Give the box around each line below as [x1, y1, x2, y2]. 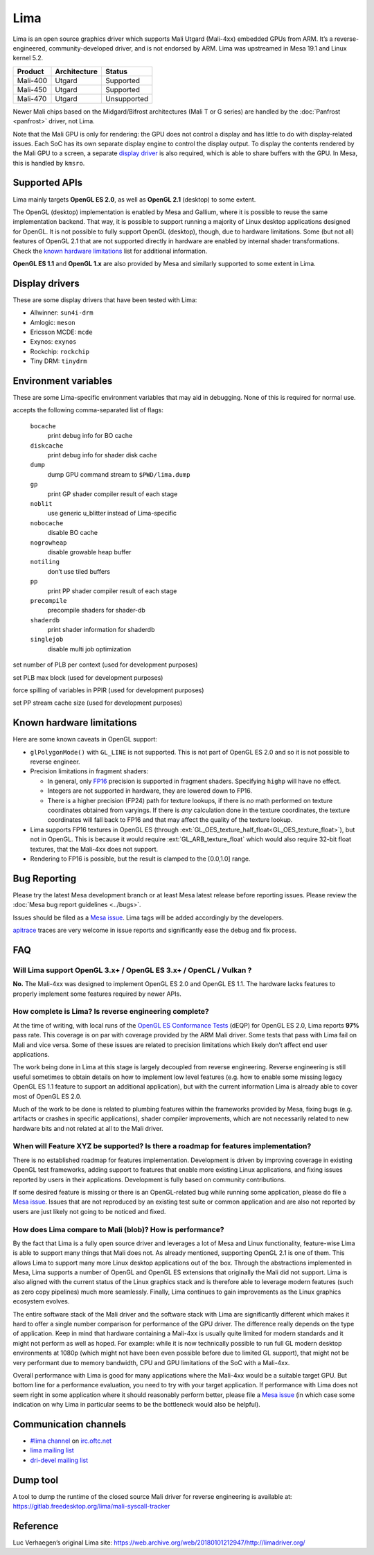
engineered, [12, 44, 48, 52]
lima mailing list [30, 1446, 74, 1455]
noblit [30, 500, 53, 507]
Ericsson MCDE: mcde [30, 328, 93, 336]
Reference [12, 1520, 59, 1531]
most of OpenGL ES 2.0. [12, 1092, 82, 1100]
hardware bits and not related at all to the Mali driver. [12, 1124, 163, 1132]
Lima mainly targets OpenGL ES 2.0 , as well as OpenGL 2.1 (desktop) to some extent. [12, 195, 256, 204]
